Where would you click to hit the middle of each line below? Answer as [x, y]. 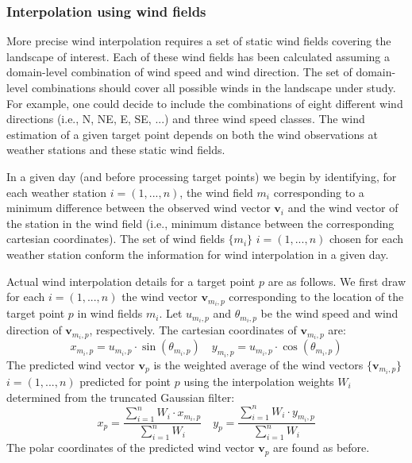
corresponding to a [319, 192]
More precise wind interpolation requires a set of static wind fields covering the [199, 41]
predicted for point [125, 381]
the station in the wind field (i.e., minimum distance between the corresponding [200, 223]
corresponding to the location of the [316, 297]
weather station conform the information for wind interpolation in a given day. [198, 254]
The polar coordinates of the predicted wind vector [131, 448]
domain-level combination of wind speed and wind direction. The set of [179, 72]
